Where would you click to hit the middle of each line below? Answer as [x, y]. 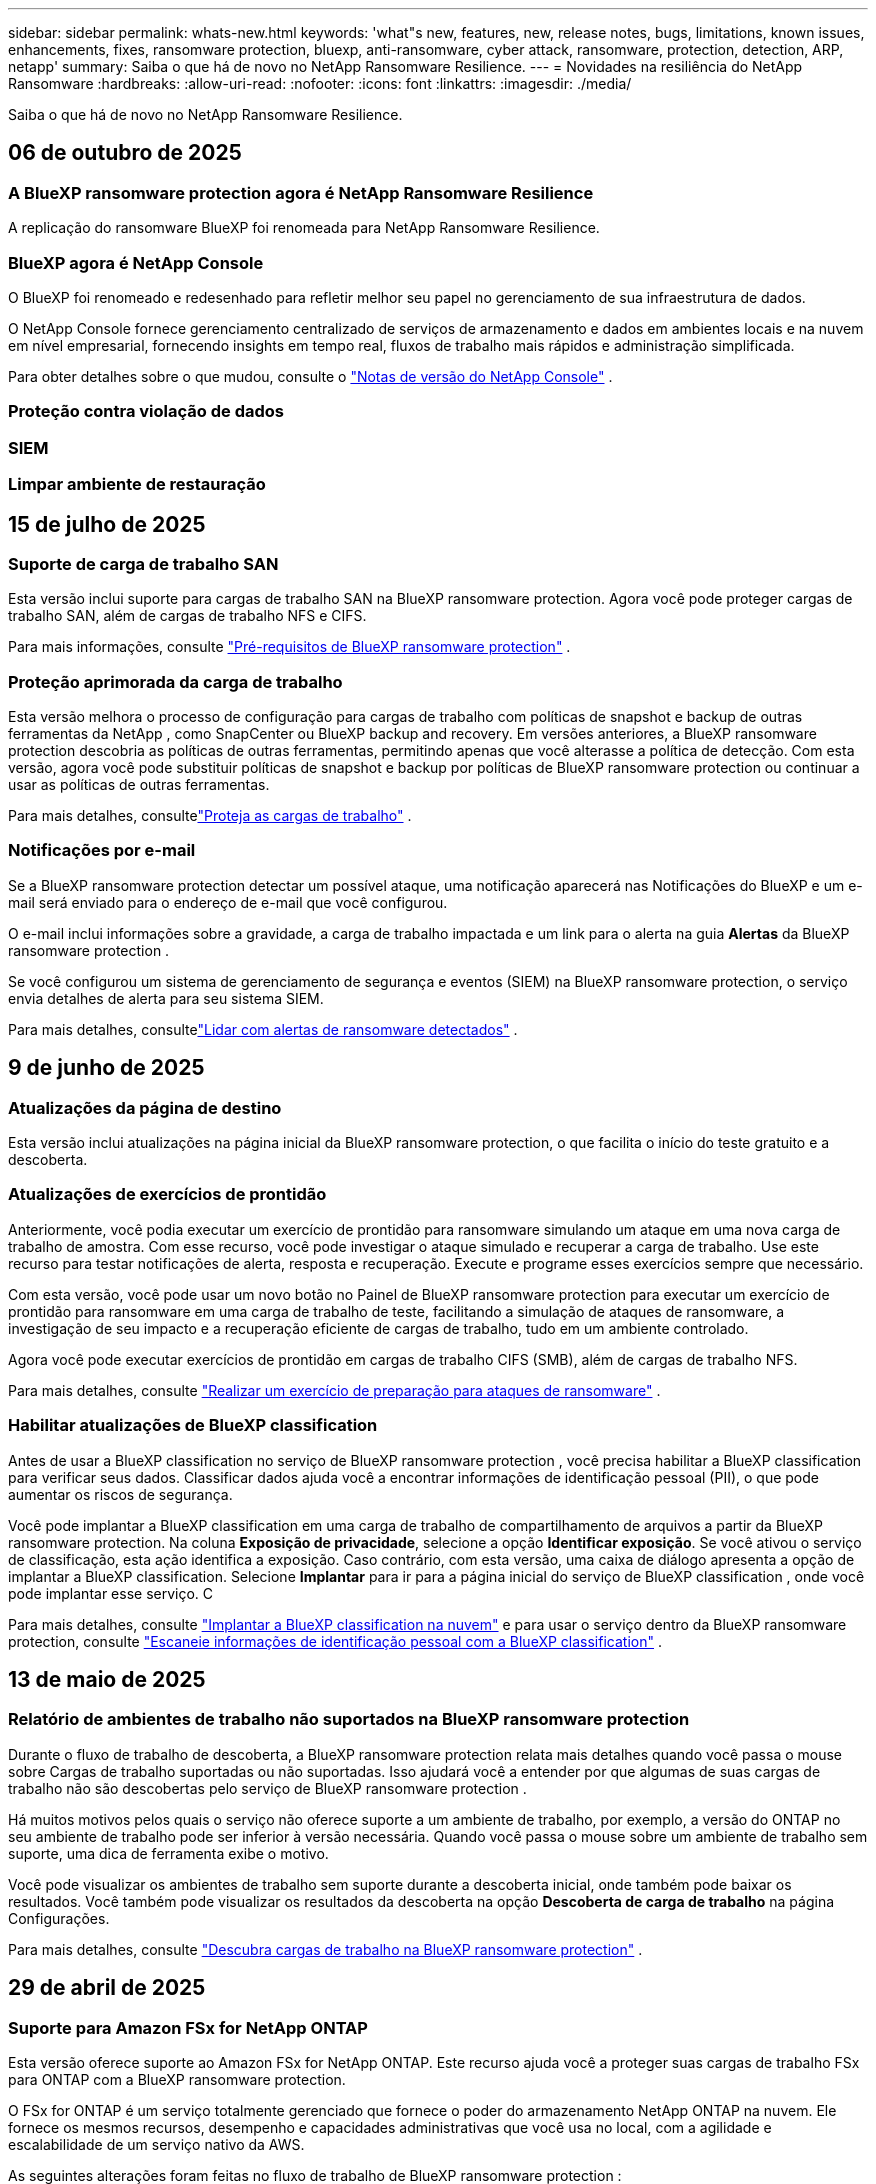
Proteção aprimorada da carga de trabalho [175, 681]
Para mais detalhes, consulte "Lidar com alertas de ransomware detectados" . [263, 1029]
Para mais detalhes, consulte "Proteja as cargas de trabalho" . [210, 816]
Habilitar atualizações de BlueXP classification [193, 1425]
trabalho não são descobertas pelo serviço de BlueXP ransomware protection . [267, 1788]
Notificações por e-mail [102, 850]
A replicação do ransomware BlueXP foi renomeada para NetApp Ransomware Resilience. [304, 228]
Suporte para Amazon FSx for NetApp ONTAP [188, 2027]
